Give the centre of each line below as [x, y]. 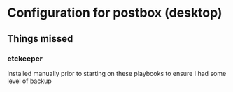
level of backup [29, 81]
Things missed [40, 39]
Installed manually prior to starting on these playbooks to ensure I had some [117, 73]
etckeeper [25, 59]
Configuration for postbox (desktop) [115, 13]
